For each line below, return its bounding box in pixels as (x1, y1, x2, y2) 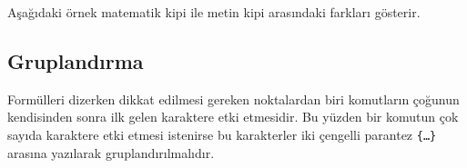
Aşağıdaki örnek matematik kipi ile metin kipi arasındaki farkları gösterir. (7, 3, 421, 21)
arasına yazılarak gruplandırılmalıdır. (7, 143, 215, 162)
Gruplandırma (7, 46, 144, 74)
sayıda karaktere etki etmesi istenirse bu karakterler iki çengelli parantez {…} (7, 124, 437, 143)
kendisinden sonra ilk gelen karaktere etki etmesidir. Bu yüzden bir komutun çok (7, 107, 459, 126)
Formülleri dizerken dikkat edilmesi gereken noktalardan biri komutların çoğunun (7, 89, 460, 108)
